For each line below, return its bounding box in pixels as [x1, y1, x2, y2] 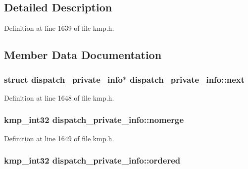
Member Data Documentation [4, 47, 162, 62]
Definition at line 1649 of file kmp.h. [4, 133, 114, 143]
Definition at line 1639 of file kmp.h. [4, 23, 114, 33]
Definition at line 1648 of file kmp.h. [4, 92, 114, 103]
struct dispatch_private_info [4, 73, 123, 85]
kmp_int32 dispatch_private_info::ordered [4, 154, 181, 167]
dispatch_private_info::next [130, 73, 245, 85]
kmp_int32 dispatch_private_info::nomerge [4, 113, 184, 126]
